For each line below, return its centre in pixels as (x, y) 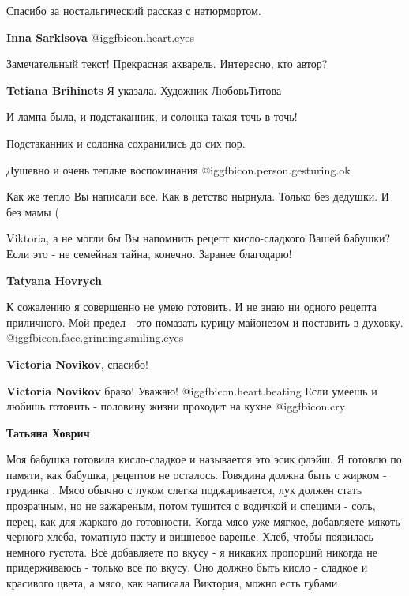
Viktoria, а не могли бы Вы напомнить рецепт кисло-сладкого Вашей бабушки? (199, 238)
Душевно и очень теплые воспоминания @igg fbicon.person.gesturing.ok (178, 169)
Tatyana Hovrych (54, 280)
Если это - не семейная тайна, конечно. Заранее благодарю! (149, 253)
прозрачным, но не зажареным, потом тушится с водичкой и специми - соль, (191, 506)
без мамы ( (33, 211)
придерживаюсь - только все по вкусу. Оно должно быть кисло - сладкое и (187, 567)
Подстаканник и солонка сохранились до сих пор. (126, 142)
